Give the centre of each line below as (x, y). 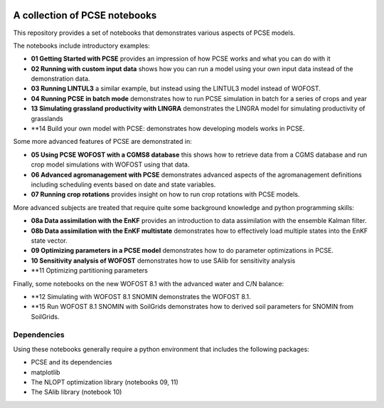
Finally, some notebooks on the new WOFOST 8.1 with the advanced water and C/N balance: (149, 283)
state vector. (49, 240)
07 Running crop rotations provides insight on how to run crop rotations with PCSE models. (165, 194)
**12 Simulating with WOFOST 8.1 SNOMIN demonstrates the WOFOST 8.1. (141, 296)
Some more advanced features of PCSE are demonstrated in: (102, 142)
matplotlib (46, 372)
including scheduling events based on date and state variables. (123, 184)
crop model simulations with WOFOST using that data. (110, 164)
